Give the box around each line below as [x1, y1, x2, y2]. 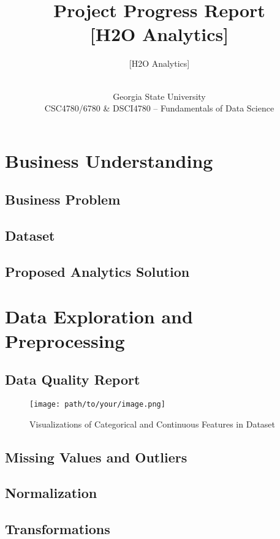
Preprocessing [5, 328, 125, 353]
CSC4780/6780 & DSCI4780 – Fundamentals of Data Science [44, 102, 274, 115]
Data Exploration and [5, 304, 193, 329]
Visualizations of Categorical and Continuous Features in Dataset [29, 417, 276, 430]
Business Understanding [5, 148, 213, 173]
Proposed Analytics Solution [5, 262, 190, 281]
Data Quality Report [5, 370, 140, 389]
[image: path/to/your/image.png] [29, 399, 165, 409]
